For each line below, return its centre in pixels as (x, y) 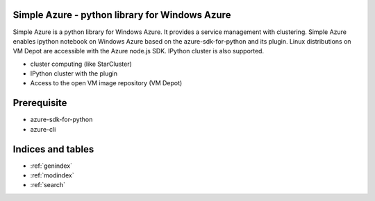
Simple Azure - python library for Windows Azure (122, 15)
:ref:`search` (48, 185)
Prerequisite (40, 103)
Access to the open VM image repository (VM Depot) (106, 83)
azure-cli (43, 129)
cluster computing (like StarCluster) (81, 64)
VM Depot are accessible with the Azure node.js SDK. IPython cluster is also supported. (138, 51)
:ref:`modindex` (52, 175)
